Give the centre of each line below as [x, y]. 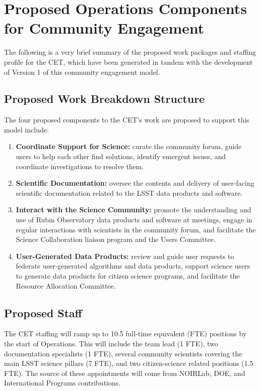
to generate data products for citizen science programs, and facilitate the [128, 276]
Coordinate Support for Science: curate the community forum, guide [128, 146]
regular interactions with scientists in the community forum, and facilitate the [136, 229]
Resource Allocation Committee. [66, 285]
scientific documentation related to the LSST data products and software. [129, 192]
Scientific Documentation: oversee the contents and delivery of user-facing [135, 183]
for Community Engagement [104, 28]
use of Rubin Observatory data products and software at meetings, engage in [134, 220]
